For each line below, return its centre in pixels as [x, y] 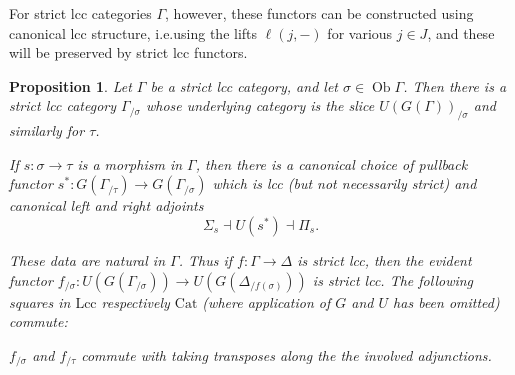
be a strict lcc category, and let [244, 85]
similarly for [47, 130]
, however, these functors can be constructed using [319, 13]
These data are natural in [87, 259]
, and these [461, 32]
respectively [135, 301]
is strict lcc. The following [393, 279]
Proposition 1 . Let [70, 85]
